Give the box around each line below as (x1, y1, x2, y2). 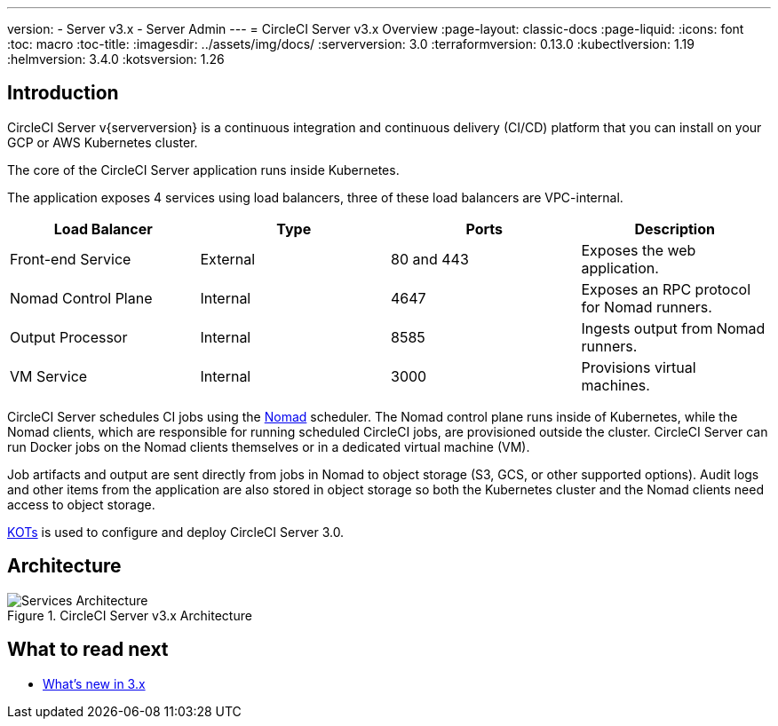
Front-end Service (10, 249, 131, 268)
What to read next (7, 638, 169, 661)
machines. (581, 375, 650, 394)
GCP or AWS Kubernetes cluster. (7, 134, 198, 150)
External (200, 249, 256, 268)
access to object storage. (7, 496, 155, 512)
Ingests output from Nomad (581, 319, 766, 337)
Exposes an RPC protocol (581, 280, 751, 298)
